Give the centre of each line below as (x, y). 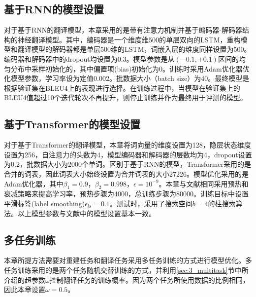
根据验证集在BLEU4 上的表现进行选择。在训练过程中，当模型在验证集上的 (122, 88)
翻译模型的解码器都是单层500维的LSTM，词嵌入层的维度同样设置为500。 (134, 49)
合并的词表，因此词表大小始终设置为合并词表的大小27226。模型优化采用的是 (126, 173)
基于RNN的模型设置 (54, 9)
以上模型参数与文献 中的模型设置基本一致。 (86, 213)
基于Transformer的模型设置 (72, 124)
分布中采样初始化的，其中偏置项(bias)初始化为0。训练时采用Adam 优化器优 (130, 68)
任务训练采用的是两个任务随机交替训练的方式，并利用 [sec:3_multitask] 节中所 (126, 270)
